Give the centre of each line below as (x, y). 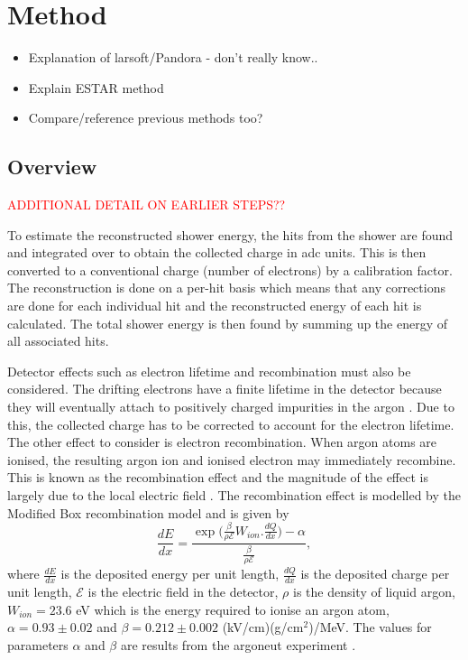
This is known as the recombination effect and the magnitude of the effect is (218, 477)
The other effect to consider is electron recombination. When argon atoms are (222, 442)
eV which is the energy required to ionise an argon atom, (233, 609)
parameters (38, 644)
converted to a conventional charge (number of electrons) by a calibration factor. (230, 270)
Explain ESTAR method (96, 87)
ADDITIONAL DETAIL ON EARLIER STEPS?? (147, 205)
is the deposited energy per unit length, (170, 574)
